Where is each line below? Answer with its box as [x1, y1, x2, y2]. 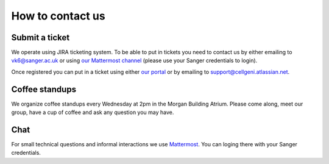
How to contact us [11, 9, 106, 23]
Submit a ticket [11, 32, 70, 43]
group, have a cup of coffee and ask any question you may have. [11, 109, 174, 116]
